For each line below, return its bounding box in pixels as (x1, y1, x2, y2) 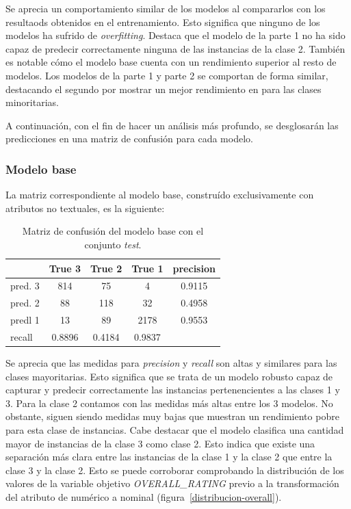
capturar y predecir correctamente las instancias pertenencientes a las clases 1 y (5, 382, 340, 397)
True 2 (90, 261, 122, 275)
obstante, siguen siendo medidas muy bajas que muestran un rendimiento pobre (5, 409, 339, 423)
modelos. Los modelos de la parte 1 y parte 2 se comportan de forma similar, (5, 68, 328, 82)
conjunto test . (84, 237, 142, 251)
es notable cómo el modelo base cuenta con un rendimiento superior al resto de (5, 55, 337, 69)
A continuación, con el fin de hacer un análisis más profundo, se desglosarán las (5, 118, 339, 132)
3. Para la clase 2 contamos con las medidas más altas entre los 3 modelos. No (5, 395, 333, 410)
